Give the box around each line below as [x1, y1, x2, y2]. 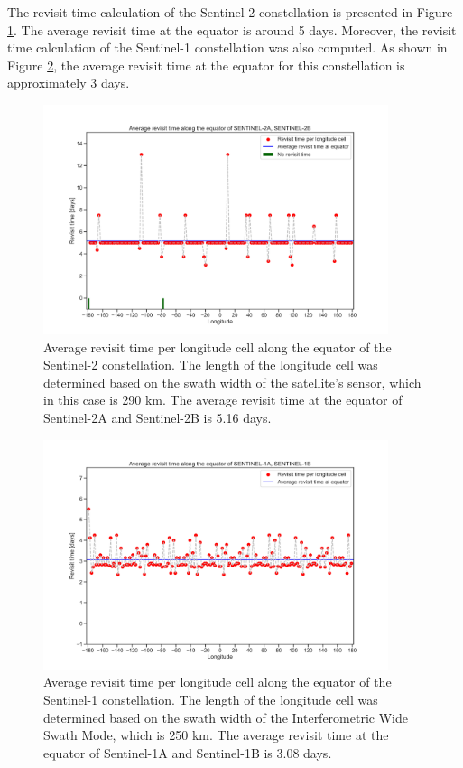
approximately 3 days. [7, 73, 130, 92]
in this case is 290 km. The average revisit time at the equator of [43, 390, 403, 409]
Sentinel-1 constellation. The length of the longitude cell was [43, 690, 378, 708]
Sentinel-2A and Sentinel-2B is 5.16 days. [43, 408, 272, 427]
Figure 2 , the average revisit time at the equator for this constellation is [7, 55, 405, 74]
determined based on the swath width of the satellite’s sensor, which [43, 372, 421, 391]
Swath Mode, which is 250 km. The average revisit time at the [43, 726, 389, 745]
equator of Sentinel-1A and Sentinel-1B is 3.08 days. [43, 743, 332, 762]
